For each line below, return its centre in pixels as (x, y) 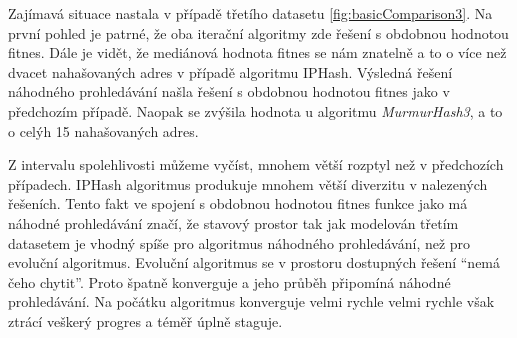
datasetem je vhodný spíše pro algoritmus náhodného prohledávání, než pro (239, 242)
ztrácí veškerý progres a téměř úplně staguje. (145, 320)
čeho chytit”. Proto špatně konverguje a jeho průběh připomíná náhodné (229, 281)
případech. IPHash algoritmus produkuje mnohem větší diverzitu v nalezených (248, 183)
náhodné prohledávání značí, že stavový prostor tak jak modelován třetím (233, 222)
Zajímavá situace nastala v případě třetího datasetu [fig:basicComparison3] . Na (250, 13)
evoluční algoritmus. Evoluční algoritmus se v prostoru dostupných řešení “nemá (254, 262)
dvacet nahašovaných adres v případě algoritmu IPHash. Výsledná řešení (230, 71)
